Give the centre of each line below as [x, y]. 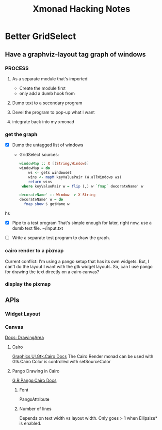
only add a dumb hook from [47, 93]
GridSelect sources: [39, 155]
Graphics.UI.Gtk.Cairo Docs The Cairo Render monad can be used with [83, 356]
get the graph [21, 134]
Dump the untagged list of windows [48, 145]
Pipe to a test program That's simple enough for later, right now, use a [82, 223]
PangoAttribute [34, 399]
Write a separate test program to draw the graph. [61, 238]
